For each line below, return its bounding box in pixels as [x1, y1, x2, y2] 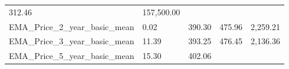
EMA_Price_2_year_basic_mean [9, 20, 134, 32]
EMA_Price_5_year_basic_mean [9, 50, 134, 62]
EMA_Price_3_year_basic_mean [9, 35, 134, 47]
